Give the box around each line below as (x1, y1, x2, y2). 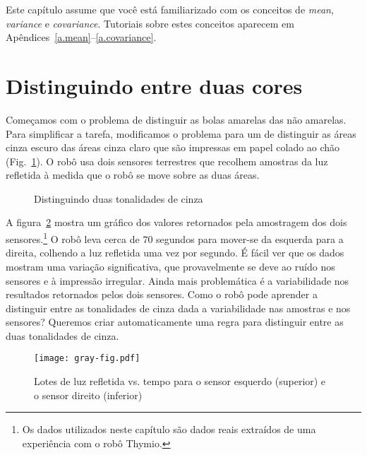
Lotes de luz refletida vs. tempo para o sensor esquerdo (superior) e (34, 374, 326, 389)
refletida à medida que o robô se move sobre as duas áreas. (6, 167, 260, 182)
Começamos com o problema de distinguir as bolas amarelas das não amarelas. (6, 112, 347, 126)
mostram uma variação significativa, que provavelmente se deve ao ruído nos (6, 259, 335, 273)
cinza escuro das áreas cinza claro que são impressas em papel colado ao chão (6, 140, 340, 155)
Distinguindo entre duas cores (6, 71, 303, 100)
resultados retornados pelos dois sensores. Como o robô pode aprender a (6, 287, 318, 302)
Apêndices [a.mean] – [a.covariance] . (6, 30, 157, 45)
